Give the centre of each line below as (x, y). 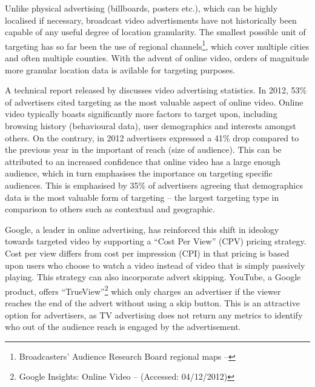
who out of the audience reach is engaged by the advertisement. (123, 327)
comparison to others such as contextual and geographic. (110, 209)
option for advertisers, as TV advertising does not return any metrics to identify (154, 315)
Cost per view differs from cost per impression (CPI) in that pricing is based (147, 253)
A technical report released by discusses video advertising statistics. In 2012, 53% (156, 90)
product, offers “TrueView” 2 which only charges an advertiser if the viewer (143, 290)
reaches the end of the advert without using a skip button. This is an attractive (153, 302)
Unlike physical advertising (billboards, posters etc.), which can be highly (141, 8)
